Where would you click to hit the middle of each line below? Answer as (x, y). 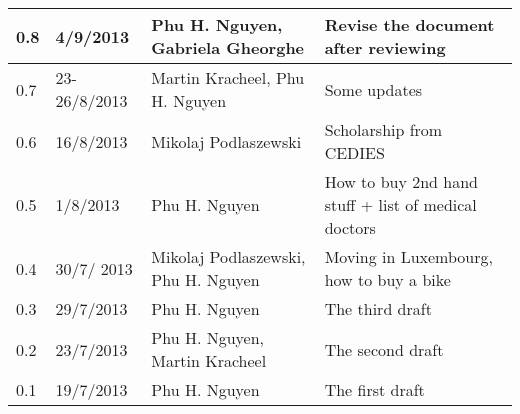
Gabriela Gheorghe (228, 47)
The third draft (378, 308)
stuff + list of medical (400, 204)
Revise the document (409, 24)
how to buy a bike (387, 279)
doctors (350, 227)
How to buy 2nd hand (401, 181)
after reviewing (385, 47)
